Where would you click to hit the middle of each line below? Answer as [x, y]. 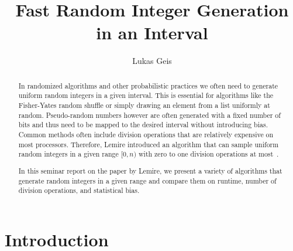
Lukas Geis [152, 61]
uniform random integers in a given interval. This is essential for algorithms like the [146, 95]
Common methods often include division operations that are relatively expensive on [146, 134]
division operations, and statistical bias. [79, 190]
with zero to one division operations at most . [209, 154]
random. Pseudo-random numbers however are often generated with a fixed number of [149, 115]
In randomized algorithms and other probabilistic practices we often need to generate [148, 85]
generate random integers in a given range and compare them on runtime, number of [147, 180]
